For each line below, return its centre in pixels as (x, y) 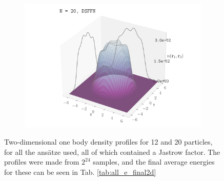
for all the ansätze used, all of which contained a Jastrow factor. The (112, 152)
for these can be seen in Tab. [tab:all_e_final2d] (80, 172)
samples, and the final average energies (154, 162)
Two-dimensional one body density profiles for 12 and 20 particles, (108, 142)
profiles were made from (42, 162)
